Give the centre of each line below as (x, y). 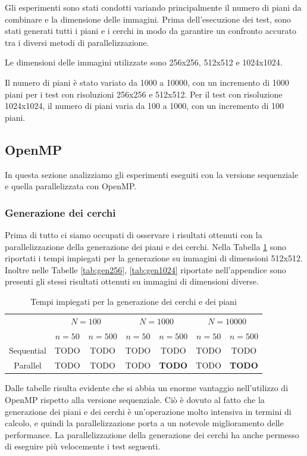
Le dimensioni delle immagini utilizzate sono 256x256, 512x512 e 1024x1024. (144, 62)
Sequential (28, 350)
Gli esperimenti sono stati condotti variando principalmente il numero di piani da (153, 7)
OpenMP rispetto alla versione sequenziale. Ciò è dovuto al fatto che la (135, 399)
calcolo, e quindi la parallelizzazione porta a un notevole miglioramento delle (144, 423)
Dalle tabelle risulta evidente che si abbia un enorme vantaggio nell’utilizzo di (147, 388)
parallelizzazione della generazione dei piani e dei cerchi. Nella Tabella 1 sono (146, 246)
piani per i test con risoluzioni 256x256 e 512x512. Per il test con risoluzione (144, 94)
